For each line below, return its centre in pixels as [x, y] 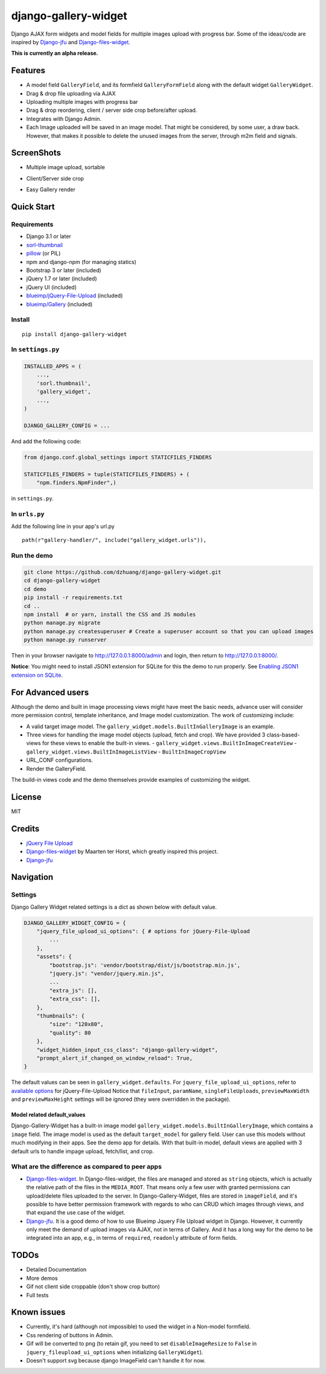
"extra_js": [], [73, 990]
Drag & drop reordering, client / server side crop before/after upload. [112, 110]
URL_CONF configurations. [60, 760]
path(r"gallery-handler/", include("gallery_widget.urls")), [114, 540]
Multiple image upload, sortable [66, 167]
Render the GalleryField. [56, 769]
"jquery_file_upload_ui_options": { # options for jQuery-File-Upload [143, 931]
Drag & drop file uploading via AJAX [71, 93]
